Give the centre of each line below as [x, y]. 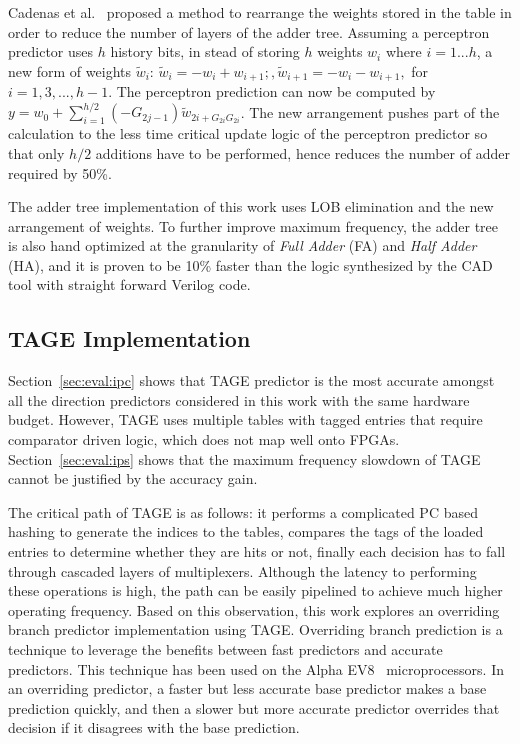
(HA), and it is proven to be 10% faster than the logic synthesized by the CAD [250, 264]
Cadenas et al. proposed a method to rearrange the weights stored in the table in [260, 12]
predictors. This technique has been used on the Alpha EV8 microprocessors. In [256, 668]
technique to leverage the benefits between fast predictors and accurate [225, 649]
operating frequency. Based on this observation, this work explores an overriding [254, 609]
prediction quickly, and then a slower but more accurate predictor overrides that [254, 707]
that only [36, 152]
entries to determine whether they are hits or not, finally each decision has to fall [257, 551]
